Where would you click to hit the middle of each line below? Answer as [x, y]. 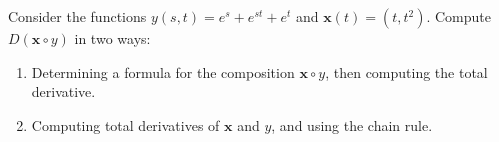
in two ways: [112, 38]
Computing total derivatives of [125, 124]
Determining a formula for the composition [163, 71]
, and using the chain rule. [352, 124]
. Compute [458, 16]
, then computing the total [406, 71]
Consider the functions [77, 16]
